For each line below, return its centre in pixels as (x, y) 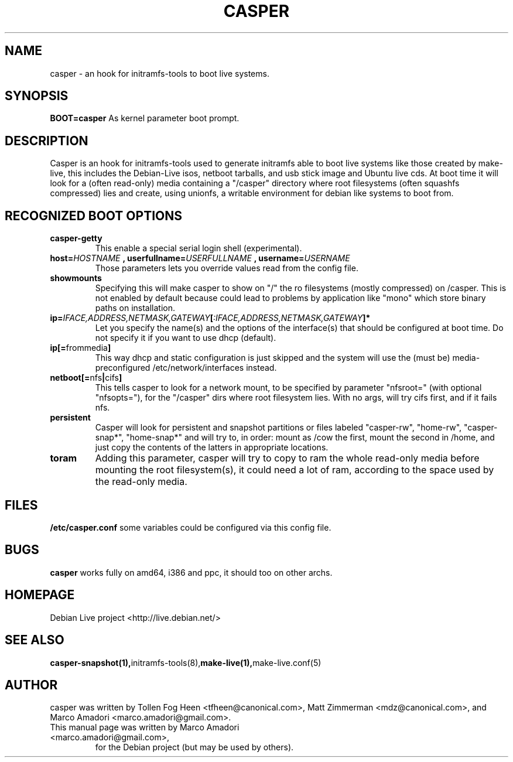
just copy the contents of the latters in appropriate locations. (212, 447)
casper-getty (76, 238)
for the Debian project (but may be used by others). (194, 747)
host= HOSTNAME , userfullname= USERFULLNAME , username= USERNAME (200, 258)
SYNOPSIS (37, 96)
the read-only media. (141, 482)
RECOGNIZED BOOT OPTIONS (93, 216)
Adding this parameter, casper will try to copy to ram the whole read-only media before (287, 458)
